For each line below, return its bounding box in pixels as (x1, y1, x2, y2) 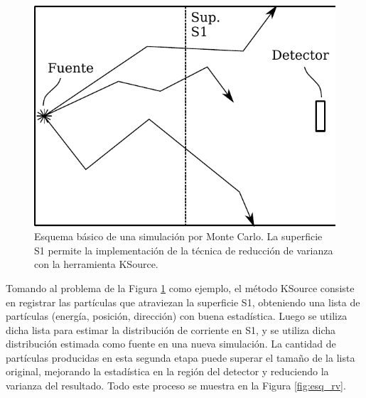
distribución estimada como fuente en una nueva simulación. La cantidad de (6, 336, 336, 351)
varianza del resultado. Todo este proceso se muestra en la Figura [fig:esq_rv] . (6, 378, 346, 393)
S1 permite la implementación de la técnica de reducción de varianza (34, 242, 333, 257)
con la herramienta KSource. (34, 257, 158, 271)
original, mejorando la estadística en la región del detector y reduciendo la (6, 364, 329, 379)
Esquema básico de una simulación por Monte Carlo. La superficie (34, 229, 323, 244)
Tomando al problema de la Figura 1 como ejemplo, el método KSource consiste (6, 280, 355, 295)
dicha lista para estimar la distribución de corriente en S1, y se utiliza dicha (6, 322, 336, 337)
